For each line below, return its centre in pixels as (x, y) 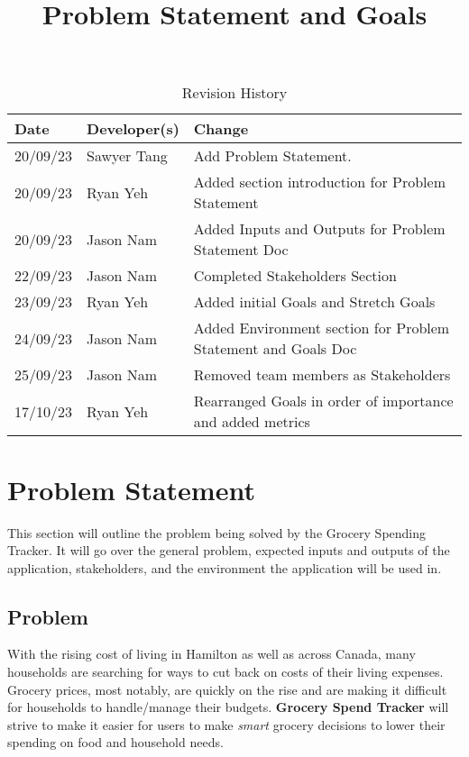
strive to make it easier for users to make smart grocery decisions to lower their (226, 724)
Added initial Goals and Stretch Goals (314, 302)
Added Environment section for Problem (322, 328)
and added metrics (252, 422)
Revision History (234, 93)
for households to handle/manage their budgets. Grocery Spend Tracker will (228, 707)
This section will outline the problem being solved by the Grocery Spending (217, 532)
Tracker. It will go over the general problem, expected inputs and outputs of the (229, 550)
